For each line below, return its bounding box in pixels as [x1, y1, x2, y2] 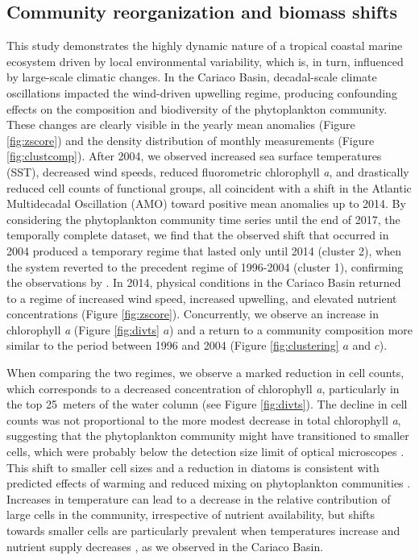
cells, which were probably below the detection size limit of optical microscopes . [6, 443, 404, 460]
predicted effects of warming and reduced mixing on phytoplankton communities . [6, 475, 411, 492]
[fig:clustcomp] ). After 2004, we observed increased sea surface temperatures [6, 147, 382, 164]
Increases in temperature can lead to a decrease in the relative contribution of [6, 490, 391, 507]
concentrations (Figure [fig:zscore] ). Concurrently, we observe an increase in [6, 305, 379, 322]
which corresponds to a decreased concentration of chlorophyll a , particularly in [6, 380, 400, 396]
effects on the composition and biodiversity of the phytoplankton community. [6, 100, 388, 117]
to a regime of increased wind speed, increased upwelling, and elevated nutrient [6, 289, 397, 306]
